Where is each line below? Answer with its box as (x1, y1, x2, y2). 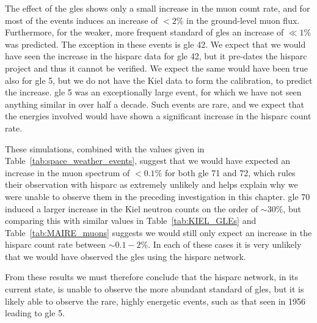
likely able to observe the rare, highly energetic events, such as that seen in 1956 (5, 294, 306, 307)
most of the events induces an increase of (5, 13, 158, 26)
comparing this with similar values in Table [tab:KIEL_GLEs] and (5, 214, 257, 227)
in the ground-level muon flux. (186, 13, 300, 26)
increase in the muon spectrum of (5, 166, 130, 179)
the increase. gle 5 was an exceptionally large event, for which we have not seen (5, 86, 302, 98)
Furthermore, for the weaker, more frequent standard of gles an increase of (5, 26, 284, 39)
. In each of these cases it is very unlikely (148, 238, 302, 251)
